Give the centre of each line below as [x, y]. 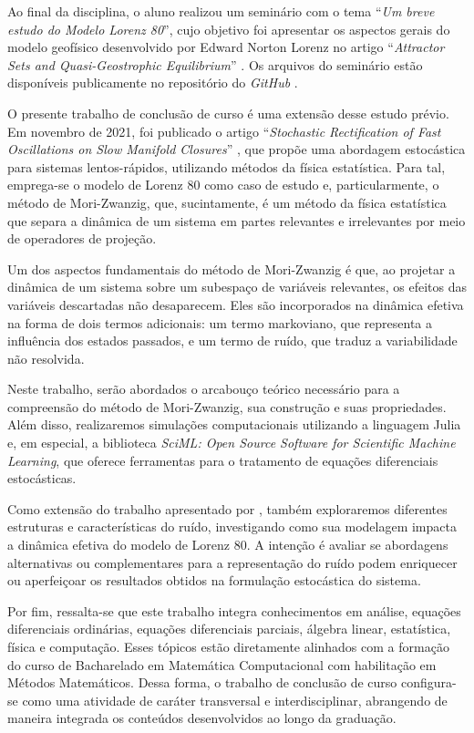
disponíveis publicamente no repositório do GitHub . [153, 83]
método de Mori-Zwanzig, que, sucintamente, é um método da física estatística [227, 202]
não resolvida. [46, 358]
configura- [429, 682]
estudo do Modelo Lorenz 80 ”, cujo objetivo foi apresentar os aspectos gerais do [229, 29]
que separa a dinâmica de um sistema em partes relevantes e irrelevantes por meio [237, 220]
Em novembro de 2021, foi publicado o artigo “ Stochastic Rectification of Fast [224, 131]
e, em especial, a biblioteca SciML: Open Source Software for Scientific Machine [232, 443]
